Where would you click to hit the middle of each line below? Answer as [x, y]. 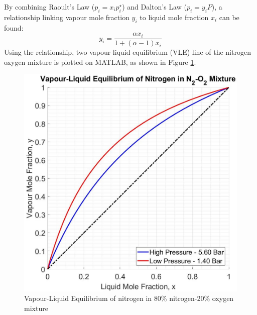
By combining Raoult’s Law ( [49, 7]
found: [14, 27]
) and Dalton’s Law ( [154, 7]
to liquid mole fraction [174, 17]
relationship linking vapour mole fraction [67, 17]
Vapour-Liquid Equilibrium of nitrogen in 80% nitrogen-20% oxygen [129, 298]
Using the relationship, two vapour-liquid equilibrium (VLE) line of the [114, 52]
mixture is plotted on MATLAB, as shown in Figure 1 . [112, 62]
